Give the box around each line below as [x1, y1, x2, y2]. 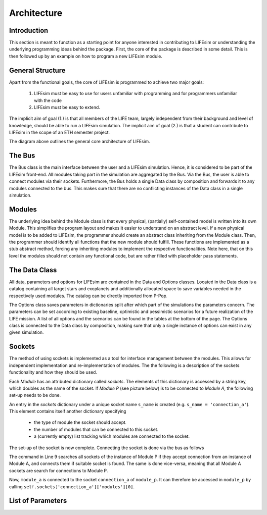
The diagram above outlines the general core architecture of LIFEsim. [9, 139, 150, 145]
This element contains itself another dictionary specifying [9, 409, 127, 414]
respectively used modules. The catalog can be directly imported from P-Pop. [9, 293, 168, 299]
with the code [34, 97, 62, 103]
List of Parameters [9, 497, 67, 505]
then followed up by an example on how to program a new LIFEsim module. [9, 53, 163, 59]
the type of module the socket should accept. [34, 419, 127, 425]
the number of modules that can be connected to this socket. [34, 426, 159, 432]
